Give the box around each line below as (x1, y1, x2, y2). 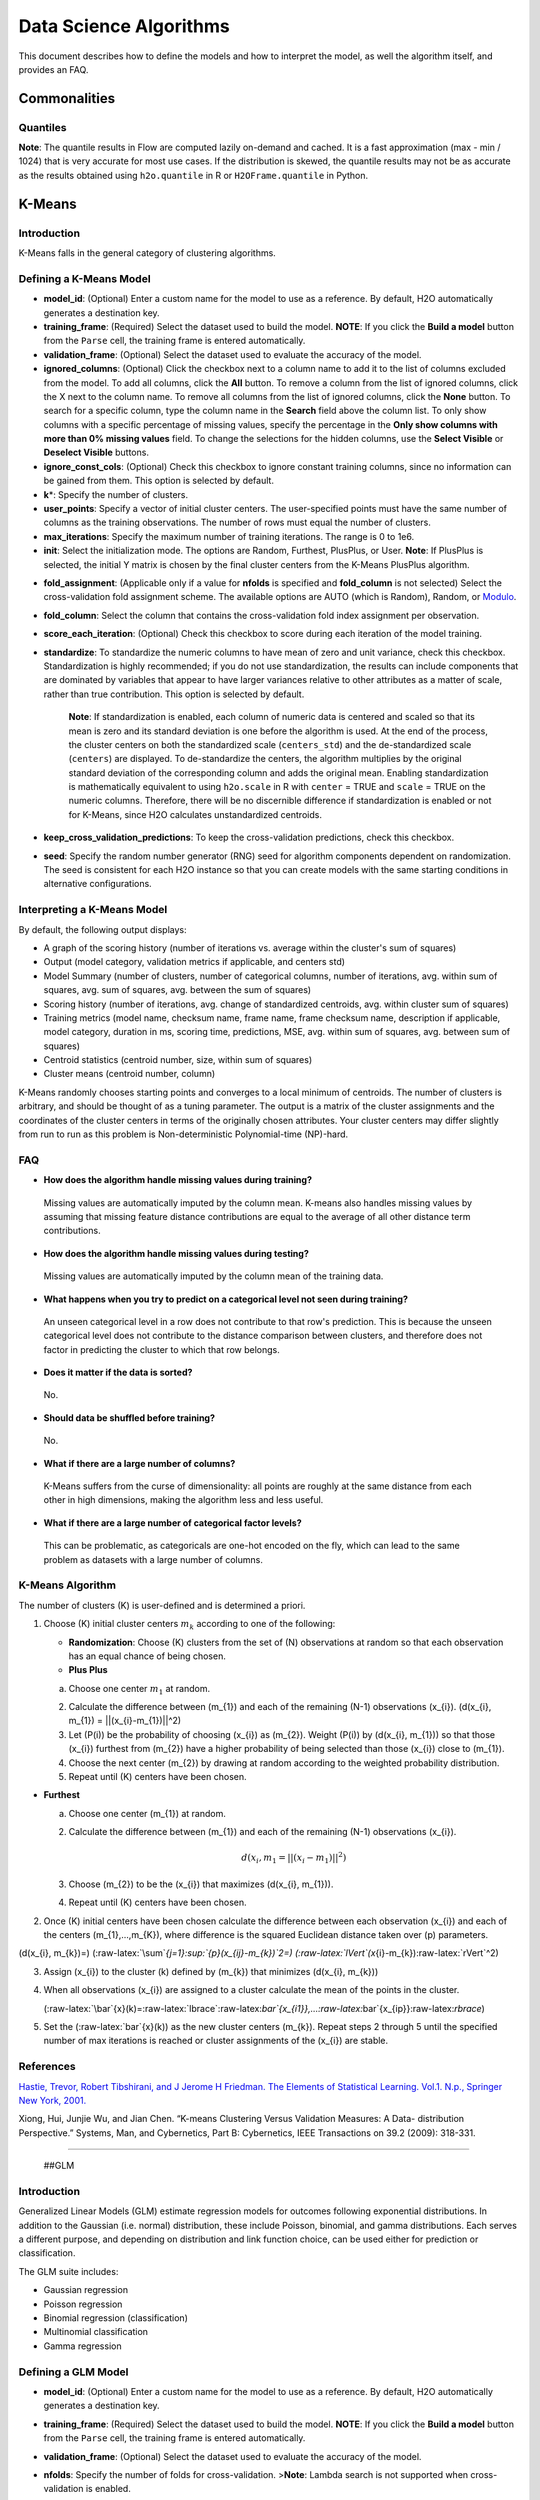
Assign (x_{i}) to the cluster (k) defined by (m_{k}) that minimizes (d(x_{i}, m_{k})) (43, 1965, 379, 1977)
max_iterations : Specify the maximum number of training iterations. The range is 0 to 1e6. (43, 530, 415, 542)
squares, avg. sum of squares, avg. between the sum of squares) (43, 984, 312, 996)
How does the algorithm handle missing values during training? (43, 1174, 312, 1186)
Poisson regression (43, 2298, 123, 2310)
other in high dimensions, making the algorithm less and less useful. (43, 1494, 324, 1506)
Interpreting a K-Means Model (18, 903, 168, 917)
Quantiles (18, 120, 67, 134)
